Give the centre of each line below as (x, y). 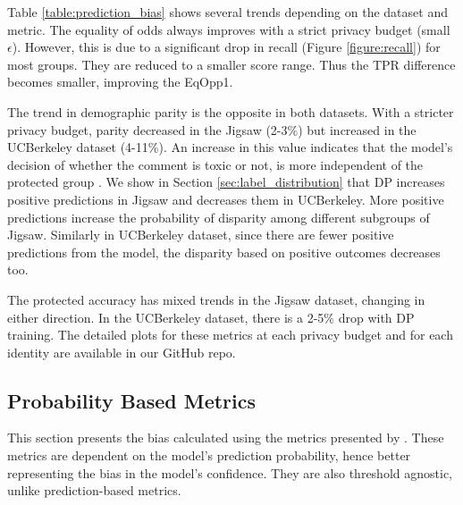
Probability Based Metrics (131, 400)
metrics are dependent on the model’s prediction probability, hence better (209, 455)
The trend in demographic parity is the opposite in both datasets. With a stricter (231, 111)
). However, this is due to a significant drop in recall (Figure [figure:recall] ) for (226, 47)
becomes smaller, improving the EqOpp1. (120, 82)
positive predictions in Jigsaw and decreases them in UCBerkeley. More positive (226, 199)
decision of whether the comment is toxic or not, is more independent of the (215, 164)
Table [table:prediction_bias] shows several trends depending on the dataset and (227, 12)
